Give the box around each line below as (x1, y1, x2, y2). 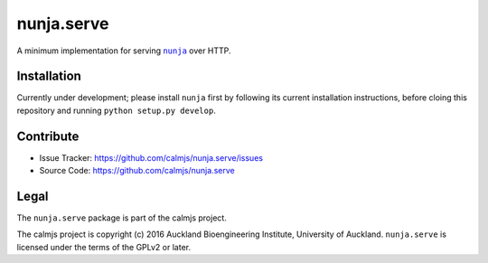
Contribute (16, 128, 80, 144)
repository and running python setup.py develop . (16, 105, 216, 116)
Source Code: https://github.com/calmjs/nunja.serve (39, 165, 235, 176)
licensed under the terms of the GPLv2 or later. (16, 241, 192, 252)
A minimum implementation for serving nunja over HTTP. (16, 45, 231, 56)
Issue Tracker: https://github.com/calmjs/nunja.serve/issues (39, 152, 264, 163)
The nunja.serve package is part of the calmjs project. (16, 212, 228, 223)
